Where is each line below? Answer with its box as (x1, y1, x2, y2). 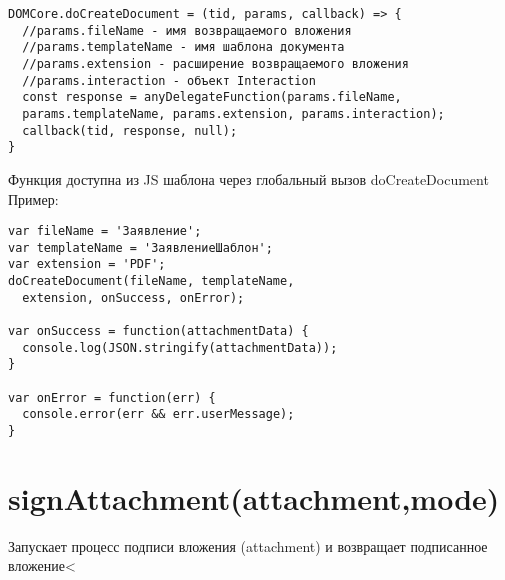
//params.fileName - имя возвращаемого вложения (22, 23, 352, 38)
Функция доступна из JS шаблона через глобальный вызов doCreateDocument (8, 168, 489, 189)
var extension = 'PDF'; (8, 257, 166, 272)
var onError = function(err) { (8, 390, 216, 405)
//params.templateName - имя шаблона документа (22, 40, 345, 55)
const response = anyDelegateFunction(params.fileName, (22, 90, 402, 105)
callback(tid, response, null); (22, 123, 238, 138)
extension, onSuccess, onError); (22, 290, 245, 305)
